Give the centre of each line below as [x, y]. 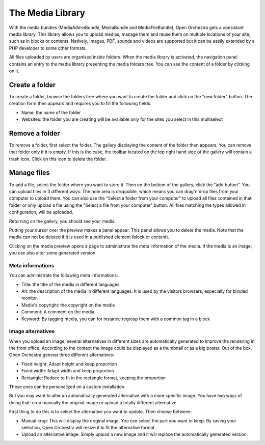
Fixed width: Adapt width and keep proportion [68, 371]
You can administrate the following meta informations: [64, 276]
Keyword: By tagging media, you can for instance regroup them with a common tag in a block [116, 319]
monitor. [30, 298]
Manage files [29, 173]
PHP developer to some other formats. [48, 48]
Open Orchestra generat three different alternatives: [62, 355]
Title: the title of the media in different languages [70, 284]
